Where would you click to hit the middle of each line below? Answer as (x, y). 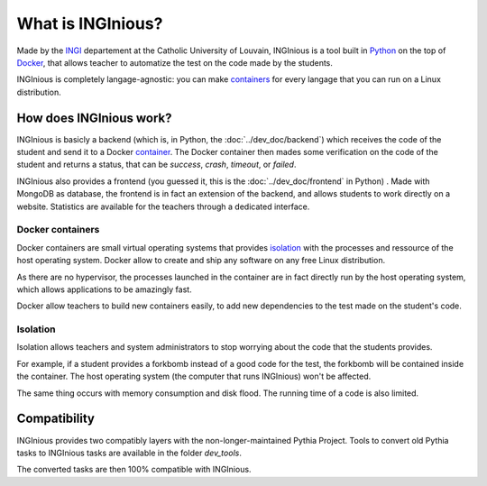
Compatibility (55, 419)
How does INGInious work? (94, 118)
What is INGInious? (90, 23)
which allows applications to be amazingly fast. (105, 289)
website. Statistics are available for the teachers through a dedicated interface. (163, 206)
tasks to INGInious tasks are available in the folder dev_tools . (129, 453)
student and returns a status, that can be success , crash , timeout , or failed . (156, 165)
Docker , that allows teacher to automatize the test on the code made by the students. (175, 62)
